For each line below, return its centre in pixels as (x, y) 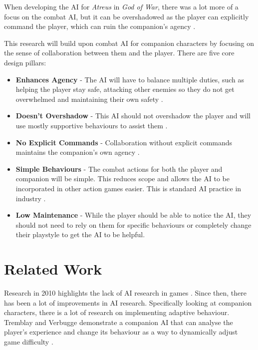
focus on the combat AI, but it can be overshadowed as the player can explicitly (127, 16)
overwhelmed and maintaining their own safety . (89, 99)
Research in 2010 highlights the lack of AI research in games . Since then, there (125, 293)
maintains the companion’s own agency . (78, 152)
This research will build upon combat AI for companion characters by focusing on (129, 43)
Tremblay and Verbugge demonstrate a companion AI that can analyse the (119, 322)
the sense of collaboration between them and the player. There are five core (119, 53)
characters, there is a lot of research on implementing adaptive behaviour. (117, 312)
